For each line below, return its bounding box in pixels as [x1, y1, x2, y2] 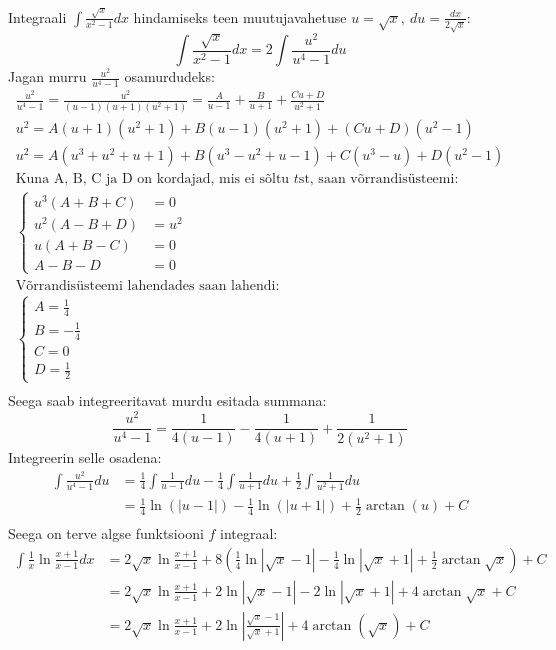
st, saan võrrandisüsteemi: [298, 171, 459, 186]
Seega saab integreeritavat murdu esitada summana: [8, 390, 327, 411]
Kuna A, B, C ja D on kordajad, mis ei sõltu [15, 171, 290, 186]
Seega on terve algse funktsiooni [8, 523, 204, 544]
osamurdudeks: [124, 66, 215, 87]
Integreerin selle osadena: [8, 446, 162, 467]
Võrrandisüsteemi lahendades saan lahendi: [15, 278, 280, 293]
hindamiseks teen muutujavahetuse [133, 6, 347, 27]
